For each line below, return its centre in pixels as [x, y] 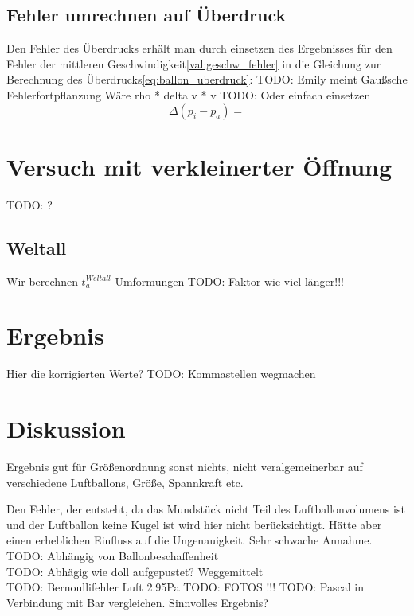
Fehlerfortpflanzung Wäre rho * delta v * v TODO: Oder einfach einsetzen [189, 94]
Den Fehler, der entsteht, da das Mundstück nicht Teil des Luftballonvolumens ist [206, 509]
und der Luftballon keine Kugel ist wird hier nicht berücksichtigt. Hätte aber [194, 524]
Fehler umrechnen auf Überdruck [146, 15]
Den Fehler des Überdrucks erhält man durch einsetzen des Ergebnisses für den [199, 48]
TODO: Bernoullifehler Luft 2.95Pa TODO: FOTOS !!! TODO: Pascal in [185, 587]
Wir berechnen [42, 281]
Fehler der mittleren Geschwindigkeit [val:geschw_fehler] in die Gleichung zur [194, 63]
